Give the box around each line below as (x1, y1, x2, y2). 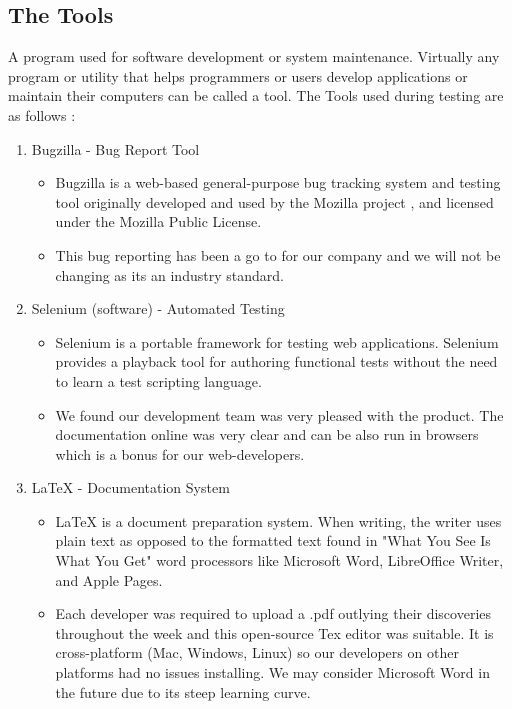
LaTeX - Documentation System (31, 477, 230, 498)
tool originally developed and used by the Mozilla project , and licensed (55, 191, 494, 212)
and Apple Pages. (55, 569, 163, 590)
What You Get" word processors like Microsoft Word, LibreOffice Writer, (55, 550, 504, 571)
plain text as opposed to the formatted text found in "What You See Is (55, 530, 491, 551)
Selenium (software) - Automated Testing (31, 298, 285, 319)
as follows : (8, 104, 76, 125)
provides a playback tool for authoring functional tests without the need (55, 351, 498, 372)
